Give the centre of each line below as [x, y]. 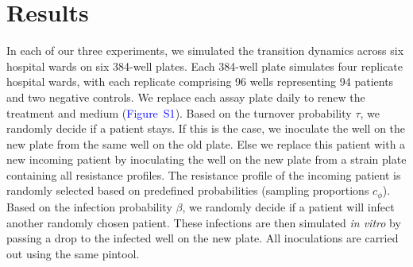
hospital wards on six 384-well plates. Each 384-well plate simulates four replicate [205, 66]
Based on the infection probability [89, 206]
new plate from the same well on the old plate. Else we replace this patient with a [206, 143]
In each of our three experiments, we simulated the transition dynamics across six [205, 50]
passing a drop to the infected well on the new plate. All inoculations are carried [203, 238]
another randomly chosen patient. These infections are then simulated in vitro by [204, 222]
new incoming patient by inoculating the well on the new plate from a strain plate [206, 159]
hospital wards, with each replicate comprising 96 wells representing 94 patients [200, 81]
